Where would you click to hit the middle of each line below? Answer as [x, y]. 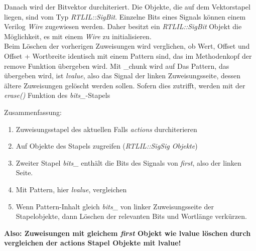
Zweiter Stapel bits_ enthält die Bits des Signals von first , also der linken [129, 162]
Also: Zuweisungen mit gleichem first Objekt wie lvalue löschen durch [127, 233]
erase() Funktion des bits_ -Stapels [57, 95]
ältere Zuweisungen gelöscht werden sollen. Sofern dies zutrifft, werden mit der [125, 85]
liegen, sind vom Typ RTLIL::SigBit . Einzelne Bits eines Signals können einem [125, 16]
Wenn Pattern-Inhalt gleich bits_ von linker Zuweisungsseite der [115, 206]
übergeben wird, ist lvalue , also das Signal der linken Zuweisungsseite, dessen [122, 76]
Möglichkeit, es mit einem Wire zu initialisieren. [78, 36]
